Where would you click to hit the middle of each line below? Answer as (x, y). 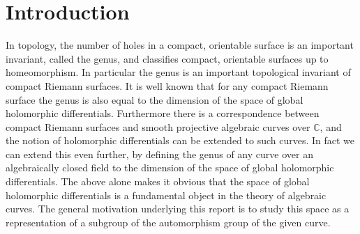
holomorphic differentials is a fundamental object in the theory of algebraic (166, 195)
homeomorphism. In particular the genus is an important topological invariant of (178, 72)
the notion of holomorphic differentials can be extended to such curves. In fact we (180, 140)
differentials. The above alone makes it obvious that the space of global (158, 181)
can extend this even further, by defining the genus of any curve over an (159, 154)
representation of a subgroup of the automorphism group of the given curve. (168, 222)
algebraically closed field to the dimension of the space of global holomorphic (170, 167)
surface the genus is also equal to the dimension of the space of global (155, 99)
